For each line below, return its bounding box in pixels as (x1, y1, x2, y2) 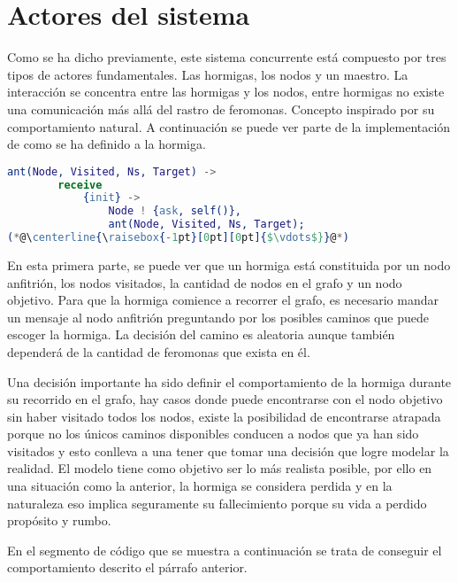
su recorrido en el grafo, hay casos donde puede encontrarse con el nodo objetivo (7, 390, 443, 408)
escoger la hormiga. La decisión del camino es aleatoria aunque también (7, 325, 395, 344)
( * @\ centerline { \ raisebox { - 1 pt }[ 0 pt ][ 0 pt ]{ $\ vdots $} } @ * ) (7, 231, 349, 244)
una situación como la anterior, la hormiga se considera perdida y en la (7, 477, 393, 495)
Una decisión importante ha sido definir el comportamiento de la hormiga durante (7, 372, 452, 391)
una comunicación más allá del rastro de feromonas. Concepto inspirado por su (7, 99, 435, 118)
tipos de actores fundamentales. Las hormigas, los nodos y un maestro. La (7, 65, 408, 83)
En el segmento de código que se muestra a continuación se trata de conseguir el (7, 540, 442, 559)
